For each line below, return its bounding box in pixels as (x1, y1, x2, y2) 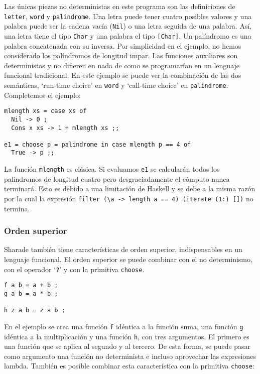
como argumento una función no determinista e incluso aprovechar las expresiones (4, 350, 256, 361)
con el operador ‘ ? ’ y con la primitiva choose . (4, 264, 145, 274)
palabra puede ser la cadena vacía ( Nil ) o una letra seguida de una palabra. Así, (4, 21, 252, 31)
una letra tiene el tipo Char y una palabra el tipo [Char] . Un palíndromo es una (4, 30, 251, 41)
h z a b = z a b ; (4, 307, 65, 314)
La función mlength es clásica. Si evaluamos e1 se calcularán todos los (4, 164, 220, 174)
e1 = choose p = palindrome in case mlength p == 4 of (4, 141, 191, 148)
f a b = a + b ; (4, 282, 58, 289)
